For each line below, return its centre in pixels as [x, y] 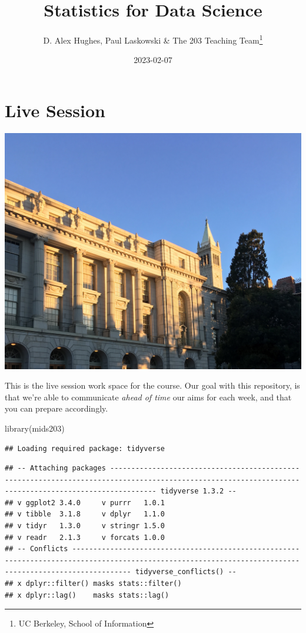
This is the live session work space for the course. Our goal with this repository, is [152, 385]
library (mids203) [35, 428]
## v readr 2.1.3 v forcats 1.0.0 [85, 537]
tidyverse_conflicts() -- [186, 572]
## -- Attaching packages [55, 468]
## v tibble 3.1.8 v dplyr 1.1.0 [85, 514]
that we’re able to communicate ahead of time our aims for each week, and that [148, 397]
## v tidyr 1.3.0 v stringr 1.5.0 [85, 526]
